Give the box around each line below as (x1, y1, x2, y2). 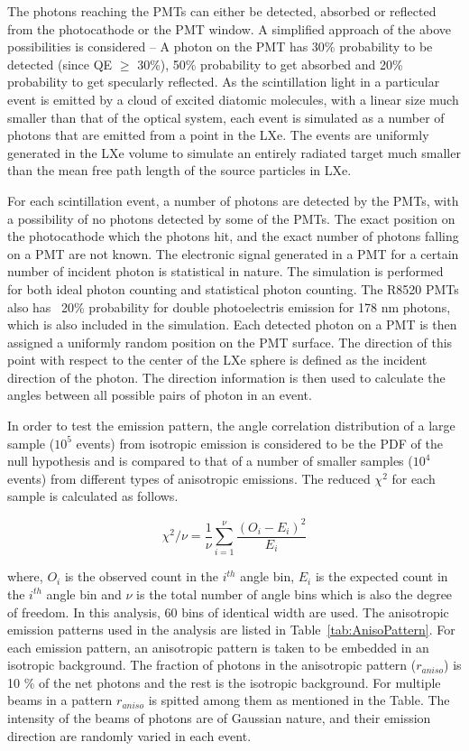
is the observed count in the (64, 567, 219, 586)
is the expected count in (315, 567, 448, 586)
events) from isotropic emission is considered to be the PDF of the (76, 433, 443, 452)
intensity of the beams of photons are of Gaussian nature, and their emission (7, 709, 431, 728)
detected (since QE (7, 54, 113, 73)
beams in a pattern (7, 691, 113, 709)
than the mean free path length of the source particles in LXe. (7, 161, 352, 180)
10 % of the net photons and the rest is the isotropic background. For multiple (7, 672, 441, 691)
